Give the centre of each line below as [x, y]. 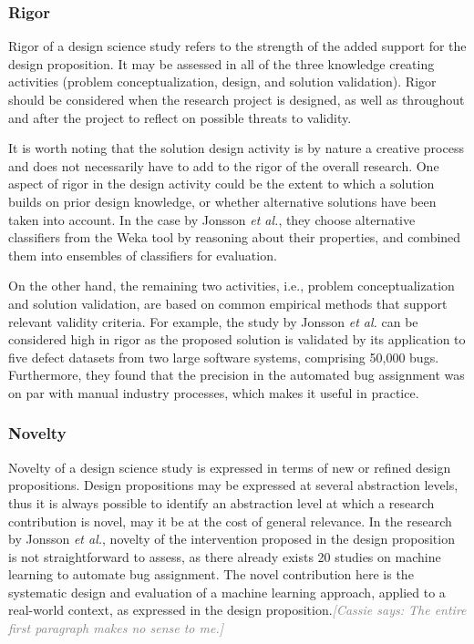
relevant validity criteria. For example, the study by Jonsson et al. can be [213, 321]
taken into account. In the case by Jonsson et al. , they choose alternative [212, 219]
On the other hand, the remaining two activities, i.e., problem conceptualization [232, 286]
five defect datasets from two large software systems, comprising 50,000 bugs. [224, 357]
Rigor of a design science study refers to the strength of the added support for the [237, 46]
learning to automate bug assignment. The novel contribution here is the [211, 574]
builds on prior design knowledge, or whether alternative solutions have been [222, 201]
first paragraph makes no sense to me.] [116, 628]
